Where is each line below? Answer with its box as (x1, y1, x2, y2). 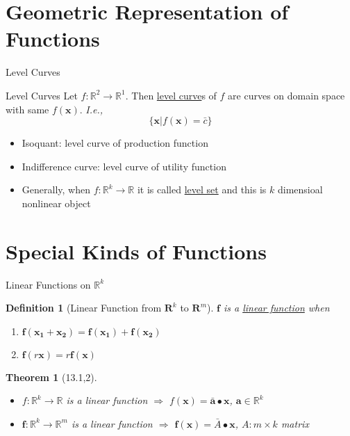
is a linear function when (223, 300, 330, 315)
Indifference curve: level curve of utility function (22, 159, 226, 173)
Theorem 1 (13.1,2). (6, 369, 97, 384)
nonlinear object (22, 195, 91, 210)
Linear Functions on (6, 277, 91, 291)
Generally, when (22, 182, 90, 197)
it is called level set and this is (137, 182, 267, 197)
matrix (281, 416, 309, 430)
